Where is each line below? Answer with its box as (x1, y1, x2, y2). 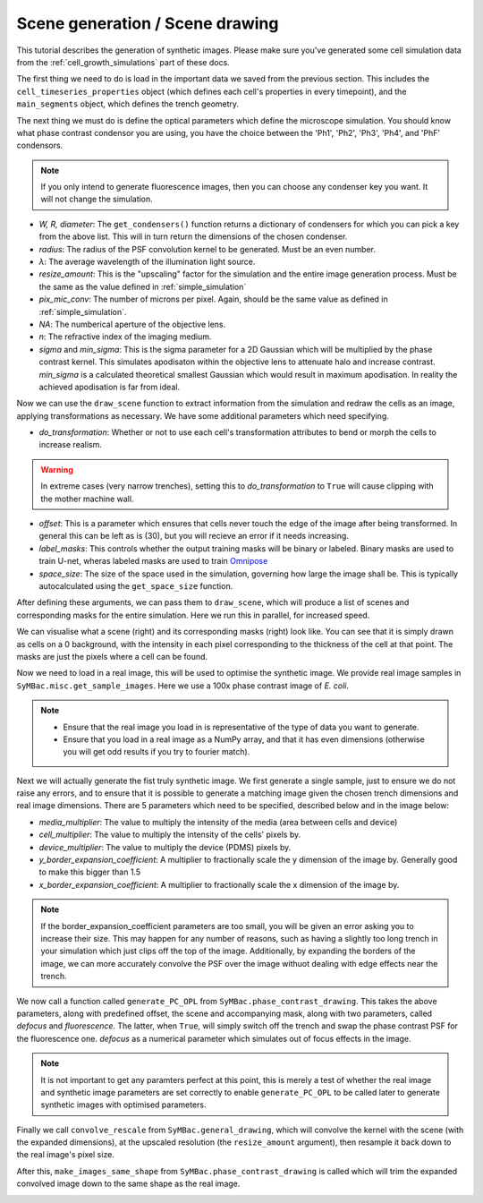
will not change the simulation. (40, 193, 154, 205)
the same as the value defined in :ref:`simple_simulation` (38, 281, 247, 292)
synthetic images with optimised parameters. (40, 1099, 207, 1110)
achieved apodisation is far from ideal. (38, 381, 181, 392)
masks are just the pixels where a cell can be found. (16, 651, 208, 661)
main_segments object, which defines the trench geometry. (16, 98, 240, 109)
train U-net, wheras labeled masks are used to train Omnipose (38, 556, 268, 567)
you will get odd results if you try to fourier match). (63, 747, 250, 757)
